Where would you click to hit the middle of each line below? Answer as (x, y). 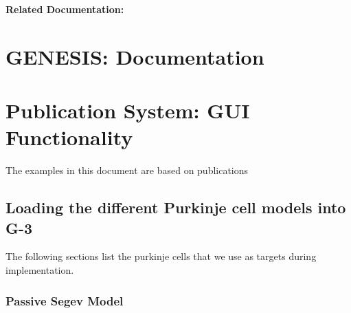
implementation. (40, 270)
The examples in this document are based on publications (127, 170)
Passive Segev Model (65, 300)
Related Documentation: (65, 9)
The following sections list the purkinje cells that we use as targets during (161, 256)
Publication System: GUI (128, 110)
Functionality (69, 137)
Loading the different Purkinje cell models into (176, 207)
